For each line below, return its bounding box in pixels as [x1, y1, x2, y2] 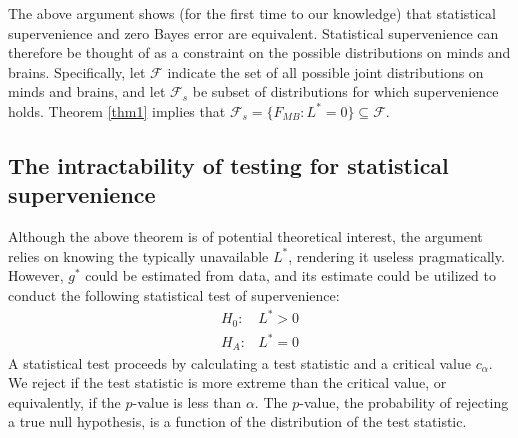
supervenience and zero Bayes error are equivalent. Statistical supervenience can [8, 22, 499, 43]
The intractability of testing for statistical [8, 149, 449, 180]
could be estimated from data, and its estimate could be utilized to [85, 265, 496, 286]
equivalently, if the [8, 391, 121, 412]
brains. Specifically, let [8, 61, 146, 82]
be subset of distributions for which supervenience [192, 81, 499, 102]
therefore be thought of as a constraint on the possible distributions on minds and [8, 42, 511, 63]
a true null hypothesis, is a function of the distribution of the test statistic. [8, 411, 467, 432]
